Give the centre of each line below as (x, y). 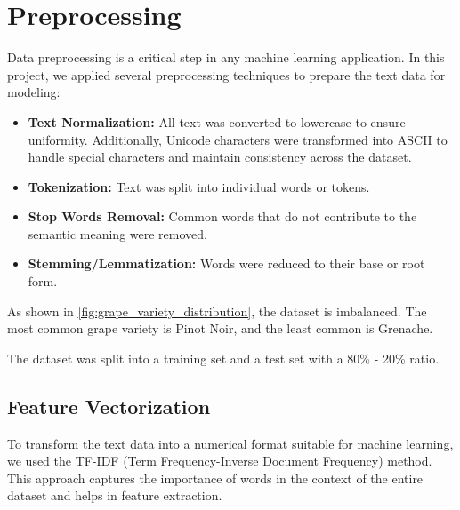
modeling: (34, 92)
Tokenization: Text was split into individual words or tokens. (199, 186)
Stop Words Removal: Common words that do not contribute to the (222, 216)
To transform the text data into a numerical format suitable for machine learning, (230, 443)
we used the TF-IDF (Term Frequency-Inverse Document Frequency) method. (220, 461)
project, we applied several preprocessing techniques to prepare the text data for (226, 74)
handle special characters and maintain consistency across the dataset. (220, 157)
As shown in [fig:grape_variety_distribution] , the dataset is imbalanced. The (217, 311)
